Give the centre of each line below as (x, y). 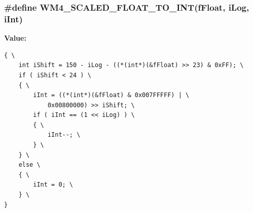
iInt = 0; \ (53, 185)
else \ (29, 165)
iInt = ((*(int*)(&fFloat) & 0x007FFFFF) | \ (111, 95)
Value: (15, 38)
